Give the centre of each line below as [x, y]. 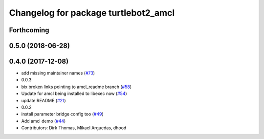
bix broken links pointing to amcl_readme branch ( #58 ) [77, 87]
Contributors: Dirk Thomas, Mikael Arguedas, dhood [74, 128]
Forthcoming [29, 30]
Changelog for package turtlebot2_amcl [92, 13]
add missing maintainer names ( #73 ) [58, 73]
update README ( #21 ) [44, 100]
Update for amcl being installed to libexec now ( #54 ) [74, 93]
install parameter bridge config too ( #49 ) [62, 114]
